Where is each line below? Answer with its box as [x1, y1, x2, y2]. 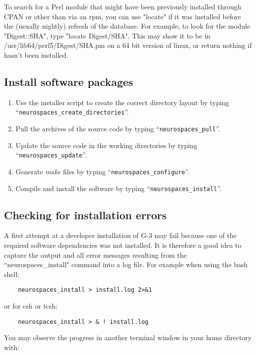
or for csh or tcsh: [4, 301, 58, 311]
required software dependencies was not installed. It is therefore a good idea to [4, 240, 242, 250]
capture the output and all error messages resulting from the [4, 249, 187, 260]
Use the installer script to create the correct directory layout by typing [15, 97, 229, 107]
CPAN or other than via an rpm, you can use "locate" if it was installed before [4, 11, 241, 21]
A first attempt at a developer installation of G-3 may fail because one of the [4, 230, 237, 240]
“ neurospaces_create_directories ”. [15, 107, 129, 117]
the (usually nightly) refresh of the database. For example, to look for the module [4, 21, 250, 31]
